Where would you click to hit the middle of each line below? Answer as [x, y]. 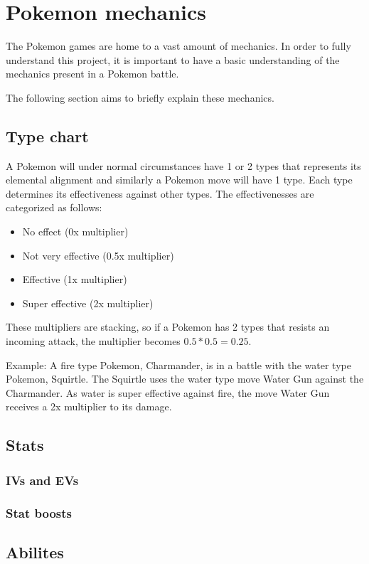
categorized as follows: [54, 207]
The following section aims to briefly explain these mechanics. [140, 97]
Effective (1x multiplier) [75, 279]
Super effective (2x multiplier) [88, 303]
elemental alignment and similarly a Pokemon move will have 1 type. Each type [179, 180]
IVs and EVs [42, 480]
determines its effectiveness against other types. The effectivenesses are [160, 193]
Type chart [47, 135]
